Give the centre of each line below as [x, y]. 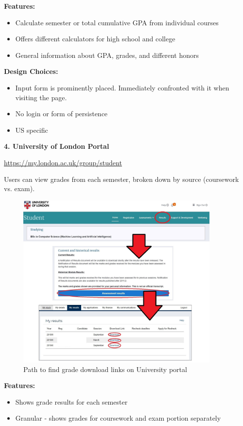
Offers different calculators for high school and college [95, 39]
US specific [32, 130]
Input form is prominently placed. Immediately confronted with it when [122, 87]
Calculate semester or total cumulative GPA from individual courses [117, 22]
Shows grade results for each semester [71, 401]
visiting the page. [41, 97]
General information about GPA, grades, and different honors [107, 55]
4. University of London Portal [57, 146]
